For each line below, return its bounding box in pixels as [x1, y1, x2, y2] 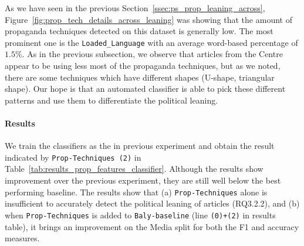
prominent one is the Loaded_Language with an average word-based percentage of [5, 36, 298, 48]
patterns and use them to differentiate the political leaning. [5, 94, 218, 106]
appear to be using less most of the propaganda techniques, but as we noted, [5, 59, 281, 72]
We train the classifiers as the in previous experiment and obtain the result [5, 139, 275, 152]
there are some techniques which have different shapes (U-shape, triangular [5, 71, 275, 83]
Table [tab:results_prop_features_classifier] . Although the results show [5, 162, 264, 175]
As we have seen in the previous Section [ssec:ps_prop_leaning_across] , [5, 2, 265, 14]
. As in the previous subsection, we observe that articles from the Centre [22, 48, 283, 60]
